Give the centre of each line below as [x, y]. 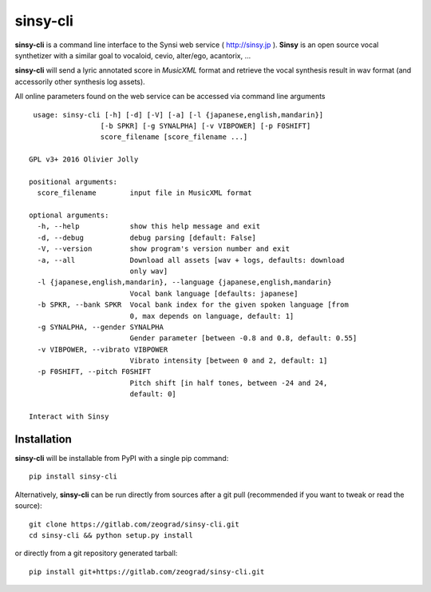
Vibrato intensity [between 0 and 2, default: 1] [229, 361]
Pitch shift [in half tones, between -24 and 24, [229, 383]
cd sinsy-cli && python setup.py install [111, 535]
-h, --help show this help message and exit [149, 226]
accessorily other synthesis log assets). [80, 81]
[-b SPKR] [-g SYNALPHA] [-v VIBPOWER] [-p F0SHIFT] [206, 125]
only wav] [149, 271]
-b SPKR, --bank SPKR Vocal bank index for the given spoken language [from [193, 305]
